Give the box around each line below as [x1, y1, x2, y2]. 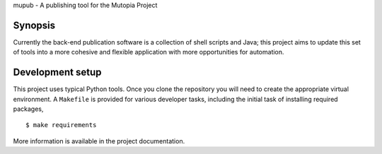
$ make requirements [25, 121, 97, 129]
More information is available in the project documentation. [13, 136, 185, 145]
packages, [13, 105, 44, 113]
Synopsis [13, 19, 56, 31]
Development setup [13, 66, 102, 78]
